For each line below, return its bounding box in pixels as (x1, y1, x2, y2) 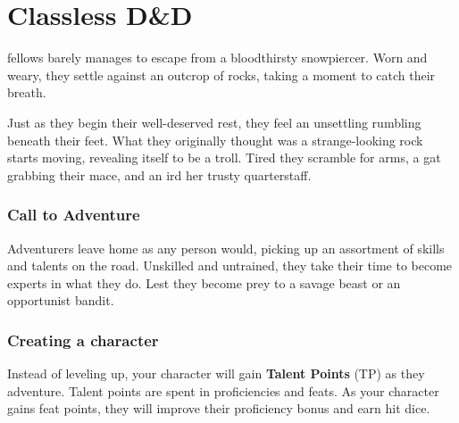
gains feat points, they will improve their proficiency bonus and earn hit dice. (7, 399, 430, 418)
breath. (7, 83, 46, 102)
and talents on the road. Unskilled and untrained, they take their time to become (7, 256, 453, 275)
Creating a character (7, 328, 159, 351)
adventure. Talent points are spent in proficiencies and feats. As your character (7, 381, 439, 400)
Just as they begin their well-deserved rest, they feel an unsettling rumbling (7, 112, 421, 131)
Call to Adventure (7, 203, 140, 226)
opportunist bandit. (7, 291, 114, 310)
